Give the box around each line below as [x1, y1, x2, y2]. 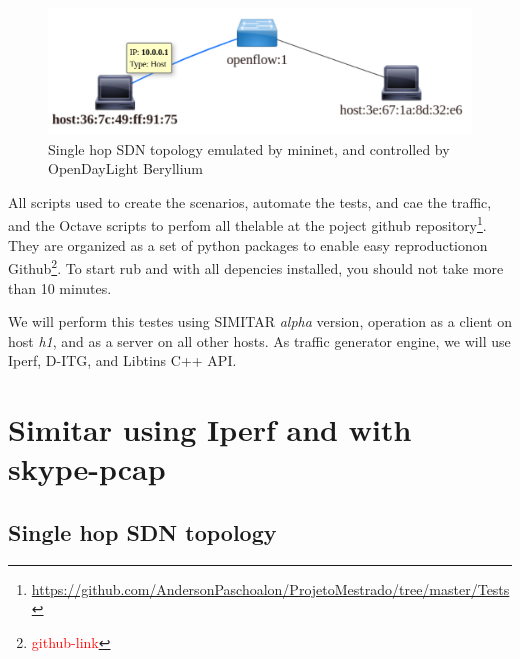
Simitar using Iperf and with [8, 409, 412, 450]
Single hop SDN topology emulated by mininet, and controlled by [48, 138, 450, 159]
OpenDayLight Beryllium [48, 158, 204, 179]
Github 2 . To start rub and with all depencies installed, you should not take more [8, 255, 504, 278]
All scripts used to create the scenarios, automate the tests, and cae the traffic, [8, 191, 492, 212]
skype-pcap [8, 448, 166, 489]
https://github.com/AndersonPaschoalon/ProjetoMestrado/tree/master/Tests [31, 578, 510, 599]
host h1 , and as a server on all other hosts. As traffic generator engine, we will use [8, 330, 511, 351]
